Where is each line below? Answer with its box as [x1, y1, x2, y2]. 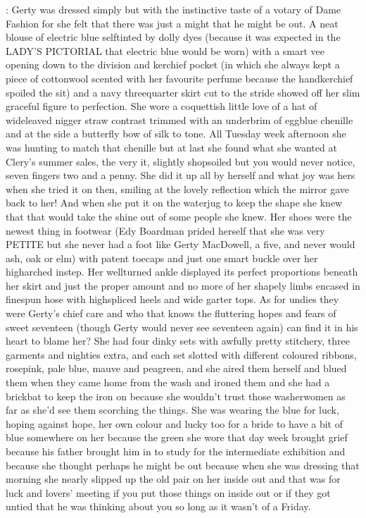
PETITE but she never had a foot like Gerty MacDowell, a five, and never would [6, 237, 355, 252]
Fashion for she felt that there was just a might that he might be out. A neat [6, 16, 339, 30]
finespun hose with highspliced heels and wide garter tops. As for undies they [6, 292, 339, 307]
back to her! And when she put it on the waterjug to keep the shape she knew [6, 195, 343, 210]
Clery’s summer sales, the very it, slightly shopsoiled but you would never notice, [6, 154, 355, 168]
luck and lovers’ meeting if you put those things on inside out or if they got [6, 485, 331, 500]
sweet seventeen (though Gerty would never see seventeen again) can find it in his [6, 319, 358, 334]
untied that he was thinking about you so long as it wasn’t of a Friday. [6, 499, 311, 514]
